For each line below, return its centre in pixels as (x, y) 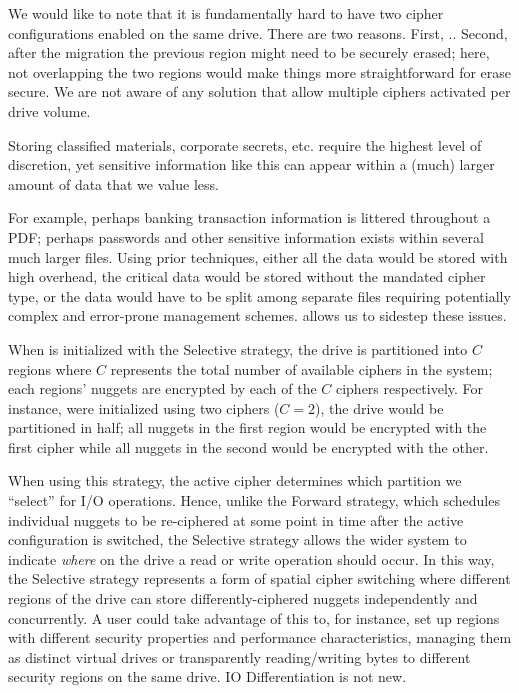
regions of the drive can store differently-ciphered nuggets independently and (243, 598)
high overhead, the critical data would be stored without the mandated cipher (247, 276)
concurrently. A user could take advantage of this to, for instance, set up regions (254, 617)
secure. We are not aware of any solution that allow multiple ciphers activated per (259, 91)
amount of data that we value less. (113, 183)
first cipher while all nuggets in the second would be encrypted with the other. (248, 446)
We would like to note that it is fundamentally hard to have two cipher (226, 13)
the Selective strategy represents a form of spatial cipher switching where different (259, 578)
